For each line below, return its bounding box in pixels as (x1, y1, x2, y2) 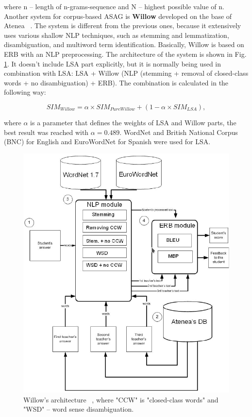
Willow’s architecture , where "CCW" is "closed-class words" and (23, 394, 218, 404)
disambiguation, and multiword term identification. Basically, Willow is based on (4, 39, 244, 50)
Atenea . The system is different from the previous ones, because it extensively (4, 20, 241, 31)
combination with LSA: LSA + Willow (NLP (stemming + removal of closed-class (4, 68, 249, 78)
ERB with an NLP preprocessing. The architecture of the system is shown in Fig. (4, 49, 247, 59)
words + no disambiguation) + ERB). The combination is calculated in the (4, 77, 229, 87)
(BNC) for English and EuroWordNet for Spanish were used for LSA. (4, 136, 211, 147)
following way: (4, 87, 46, 97)
